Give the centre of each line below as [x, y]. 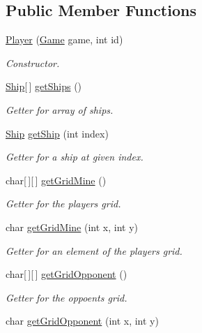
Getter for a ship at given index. [75, 157]
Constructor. [33, 62]
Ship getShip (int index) [57, 133]
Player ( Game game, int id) [64, 39]
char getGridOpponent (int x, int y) [82, 321]
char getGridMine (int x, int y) [72, 227]
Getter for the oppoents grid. [67, 297]
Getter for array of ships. [60, 109]
